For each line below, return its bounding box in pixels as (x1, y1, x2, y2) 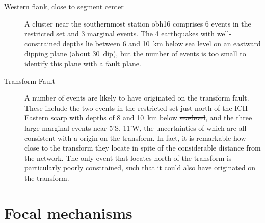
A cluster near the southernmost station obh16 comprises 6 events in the (24, 18, 251, 29)
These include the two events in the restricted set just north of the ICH (24, 102, 248, 113)
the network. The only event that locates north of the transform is (24, 152, 232, 163)
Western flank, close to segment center (4, 1, 124, 11)
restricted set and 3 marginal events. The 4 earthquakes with (24, 28, 215, 39)
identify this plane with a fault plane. (24, 58, 141, 68)
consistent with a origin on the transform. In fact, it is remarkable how (24, 132, 246, 143)
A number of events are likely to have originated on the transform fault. (24, 92, 249, 103)
